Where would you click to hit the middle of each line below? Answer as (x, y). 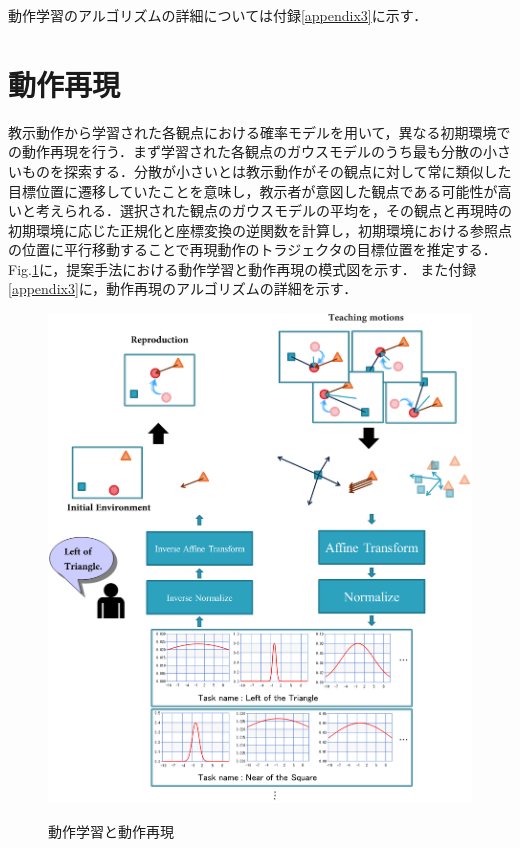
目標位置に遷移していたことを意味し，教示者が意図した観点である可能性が (253, 190)
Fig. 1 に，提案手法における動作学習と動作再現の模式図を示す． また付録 (242, 268)
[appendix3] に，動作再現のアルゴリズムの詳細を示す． (183, 288)
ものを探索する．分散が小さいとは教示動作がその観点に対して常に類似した (266, 170)
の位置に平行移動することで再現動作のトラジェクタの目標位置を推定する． (252, 249)
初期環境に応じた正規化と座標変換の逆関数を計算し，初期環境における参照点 (260, 229)
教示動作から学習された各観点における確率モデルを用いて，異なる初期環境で (259, 131)
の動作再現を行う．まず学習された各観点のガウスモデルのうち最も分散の (245, 151)
